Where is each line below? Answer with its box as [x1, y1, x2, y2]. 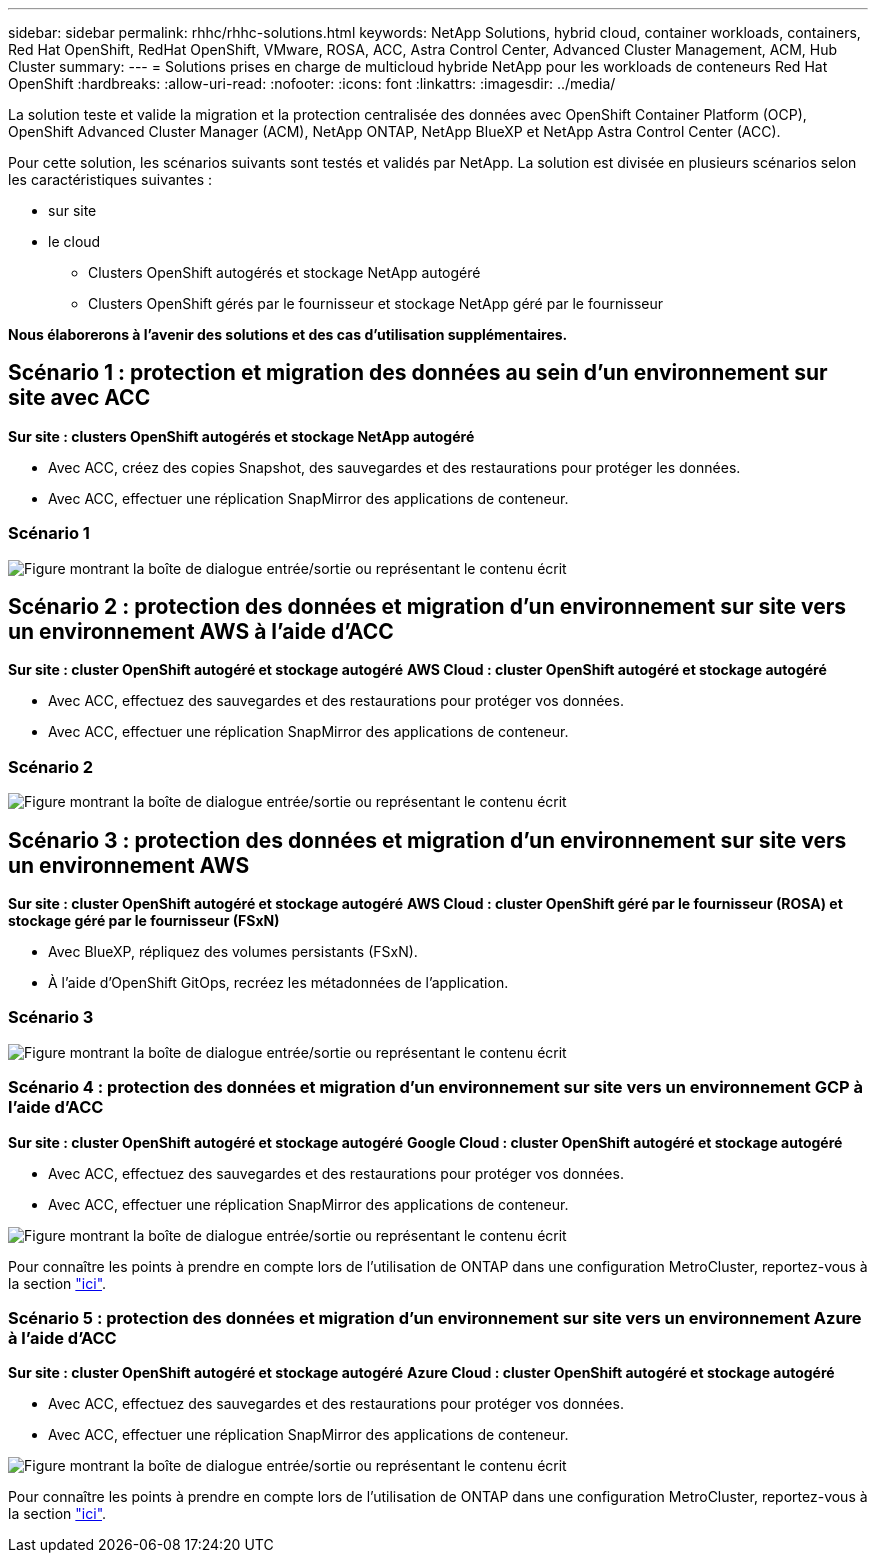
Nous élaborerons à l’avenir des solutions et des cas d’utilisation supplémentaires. [8, 326, 568, 343]
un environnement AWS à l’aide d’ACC [8, 619, 394, 645]
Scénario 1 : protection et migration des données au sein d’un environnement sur [8, 360, 828, 386]
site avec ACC [8, 385, 151, 411]
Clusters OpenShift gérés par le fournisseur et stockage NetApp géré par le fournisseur [88, 295, 664, 312]
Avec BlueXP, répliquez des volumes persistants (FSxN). [48, 943, 418, 961]
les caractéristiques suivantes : [8, 171, 213, 188]
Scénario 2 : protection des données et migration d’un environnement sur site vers [8, 594, 846, 620]
